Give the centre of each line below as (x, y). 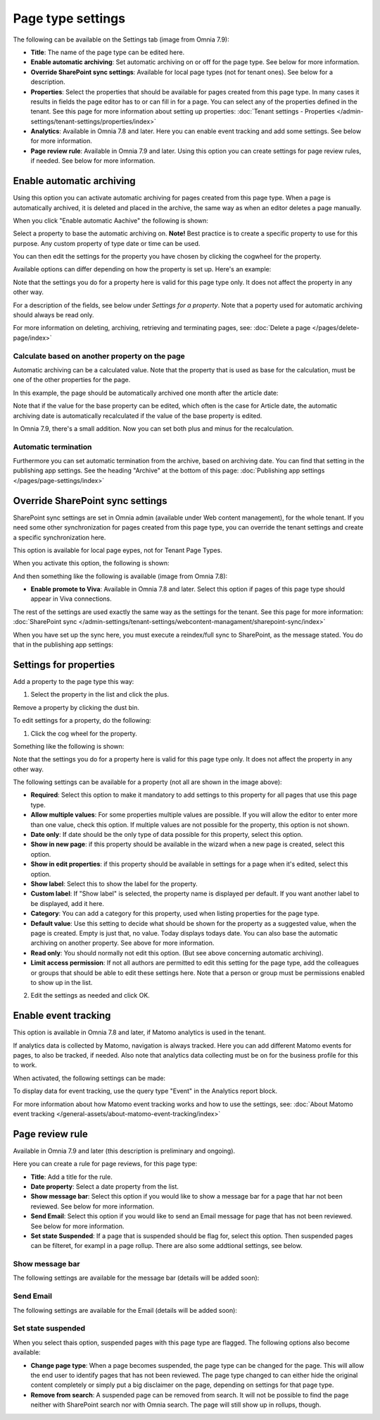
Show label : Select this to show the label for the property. (114, 883)
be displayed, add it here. (68, 903)
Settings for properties (64, 665)
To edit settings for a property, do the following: (82, 721)
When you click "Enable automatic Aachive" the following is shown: (111, 220)
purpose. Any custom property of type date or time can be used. (107, 243)
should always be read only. (53, 315)
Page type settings (69, 18)
